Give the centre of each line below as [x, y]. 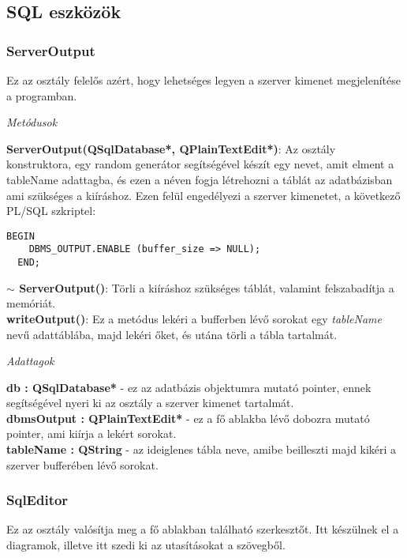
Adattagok [30, 361]
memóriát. [31, 303]
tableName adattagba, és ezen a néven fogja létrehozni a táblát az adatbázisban [200, 179]
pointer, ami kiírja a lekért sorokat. [91, 434]
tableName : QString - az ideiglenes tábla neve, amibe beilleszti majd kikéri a [202, 449]
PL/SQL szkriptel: [51, 211]
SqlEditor [37, 500]
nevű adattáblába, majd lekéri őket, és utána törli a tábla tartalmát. [172, 334]
